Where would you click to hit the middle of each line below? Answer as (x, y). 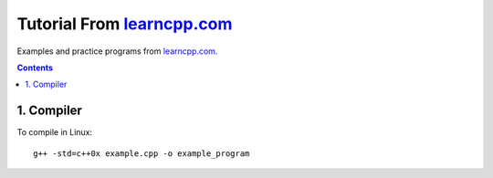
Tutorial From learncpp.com (125, 24)
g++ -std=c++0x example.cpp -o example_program (142, 153)
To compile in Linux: (55, 132)
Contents (35, 68)
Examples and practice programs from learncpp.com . (117, 51)
